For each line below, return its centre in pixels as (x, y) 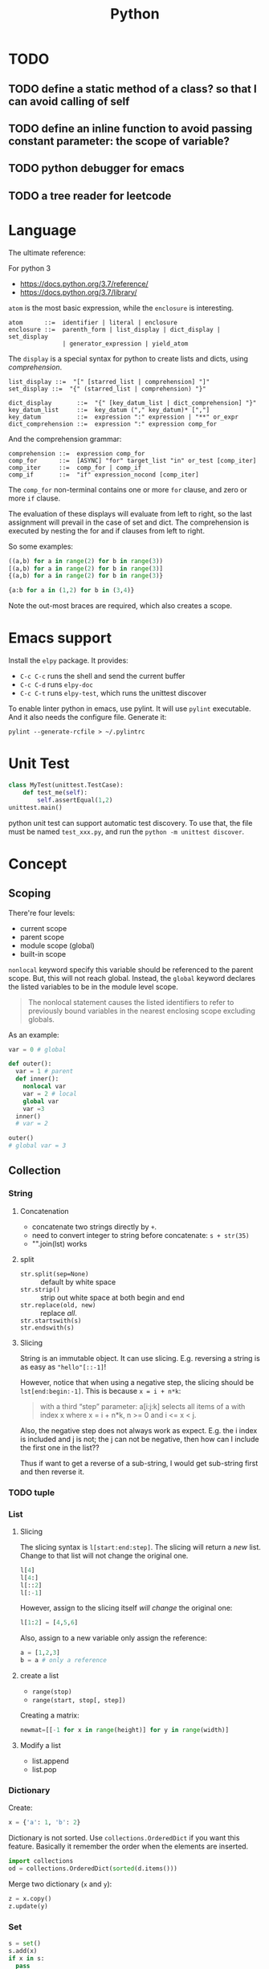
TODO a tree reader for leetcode (90, 196)
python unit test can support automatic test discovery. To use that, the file (130, 823)
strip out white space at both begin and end (112, 1297)
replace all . (59, 1313)
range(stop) (52, 1692)
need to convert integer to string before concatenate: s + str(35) (141, 1235)
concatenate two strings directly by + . (94, 1227)
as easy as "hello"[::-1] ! (63, 1366)
